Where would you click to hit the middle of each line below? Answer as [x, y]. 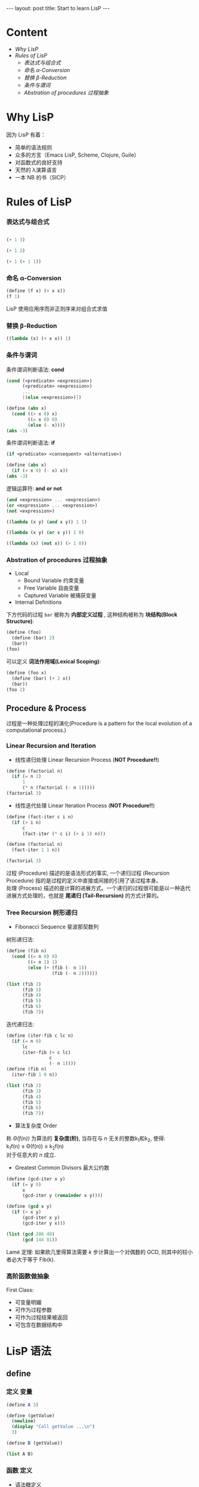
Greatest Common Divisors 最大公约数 [62, 1167]
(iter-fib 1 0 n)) [35, 1075]
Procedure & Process [46, 708]
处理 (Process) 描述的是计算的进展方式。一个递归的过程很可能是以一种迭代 [98, 888]
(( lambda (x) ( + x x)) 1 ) [38, 339]
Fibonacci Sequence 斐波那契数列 [57, 927]
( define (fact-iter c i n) [40, 817]
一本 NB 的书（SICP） [42, 177]
